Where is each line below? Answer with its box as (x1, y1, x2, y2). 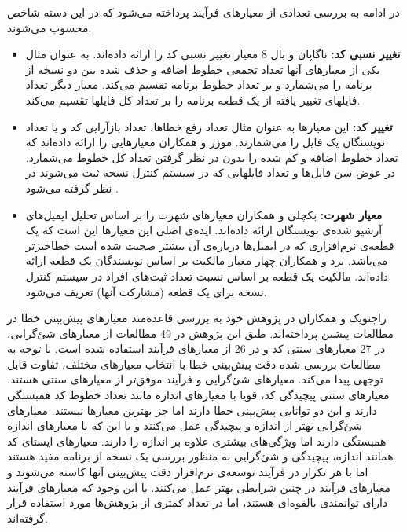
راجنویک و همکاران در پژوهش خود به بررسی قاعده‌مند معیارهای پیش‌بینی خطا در (7, 310, 387, 326)
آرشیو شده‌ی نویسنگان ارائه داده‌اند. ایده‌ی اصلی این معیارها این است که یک (25, 222, 383, 238)
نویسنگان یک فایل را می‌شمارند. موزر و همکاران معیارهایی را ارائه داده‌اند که (25, 134, 386, 150)
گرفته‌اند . (7, 509, 48, 526)
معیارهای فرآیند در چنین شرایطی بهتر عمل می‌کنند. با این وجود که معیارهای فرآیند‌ (7, 479, 391, 495)
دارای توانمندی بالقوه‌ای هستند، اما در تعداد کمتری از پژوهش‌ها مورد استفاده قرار (7, 494, 388, 511)
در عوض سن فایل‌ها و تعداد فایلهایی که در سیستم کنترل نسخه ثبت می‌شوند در (25, 164, 396, 181)
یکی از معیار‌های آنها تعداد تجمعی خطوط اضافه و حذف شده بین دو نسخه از (25, 61, 380, 77)
